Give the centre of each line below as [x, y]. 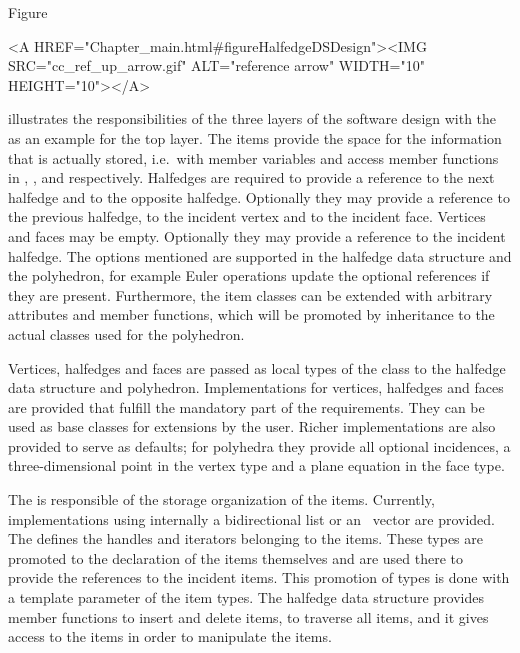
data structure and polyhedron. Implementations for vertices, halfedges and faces [256, 387]
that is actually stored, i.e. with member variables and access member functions [253, 157]
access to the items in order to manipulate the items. [170, 636]
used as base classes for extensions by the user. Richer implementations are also [252, 426]
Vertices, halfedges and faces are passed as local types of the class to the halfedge [257, 367]
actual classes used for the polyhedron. [126, 333]
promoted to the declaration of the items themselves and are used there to [236, 557]
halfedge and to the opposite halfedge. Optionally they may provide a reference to [259, 196]
